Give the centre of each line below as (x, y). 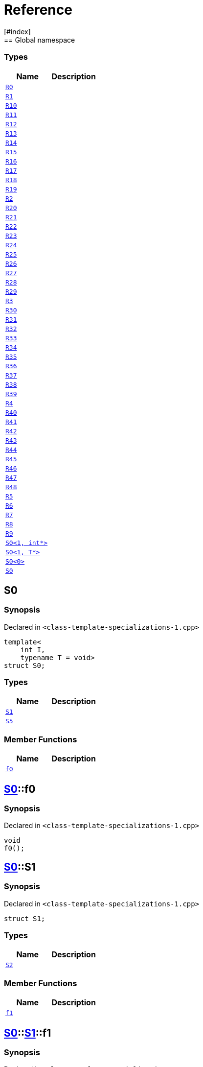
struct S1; (25, 918)
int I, (33, 650)
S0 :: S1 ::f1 (28, 1033)
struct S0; (25, 665)
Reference (38, 10)
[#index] (17, 31)
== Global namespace (40, 40)
